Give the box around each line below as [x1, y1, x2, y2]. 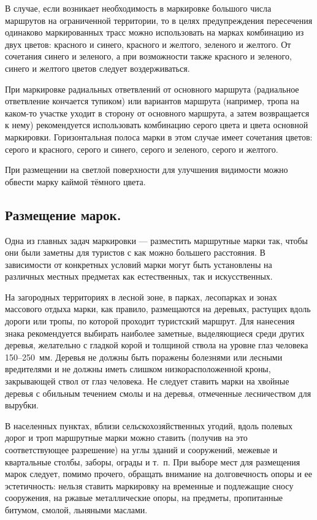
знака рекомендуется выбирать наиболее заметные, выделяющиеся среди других [5, 326, 305, 339]
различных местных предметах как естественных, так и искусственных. [5, 270, 273, 283]
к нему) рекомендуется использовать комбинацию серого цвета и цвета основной [5, 118, 308, 131]
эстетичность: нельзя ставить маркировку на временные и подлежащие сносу [5, 479, 294, 492]
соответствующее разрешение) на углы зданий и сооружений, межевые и [5, 443, 278, 456]
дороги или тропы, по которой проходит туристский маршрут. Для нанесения [5, 315, 295, 327]
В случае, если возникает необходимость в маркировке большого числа [5, 2, 272, 14]
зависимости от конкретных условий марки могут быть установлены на [5, 258, 272, 270]
